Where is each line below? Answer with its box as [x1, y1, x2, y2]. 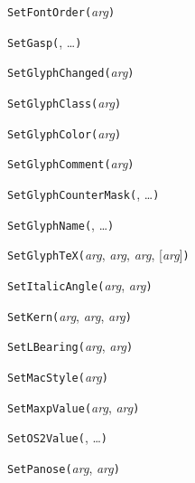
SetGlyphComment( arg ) [7, 154, 135, 173]
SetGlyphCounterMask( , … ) [7, 184, 160, 203]
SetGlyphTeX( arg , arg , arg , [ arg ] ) [7, 245, 190, 264]
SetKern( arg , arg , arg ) [7, 306, 132, 325]
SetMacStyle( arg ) [7, 366, 108, 385]
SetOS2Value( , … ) [7, 428, 108, 447]
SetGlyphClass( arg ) [7, 92, 122, 111]
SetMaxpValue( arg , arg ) [7, 397, 140, 416]
